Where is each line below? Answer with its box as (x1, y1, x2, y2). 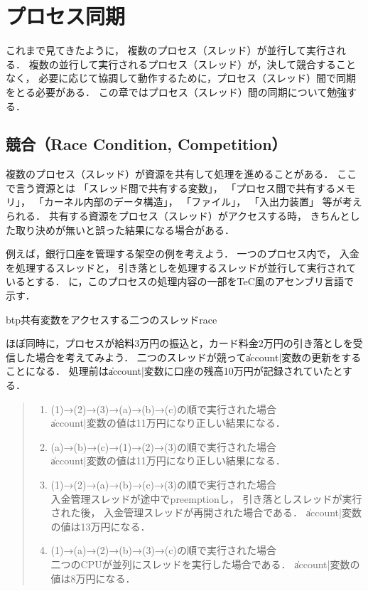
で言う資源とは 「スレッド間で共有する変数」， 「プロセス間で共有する (6, 180, 336, 195)
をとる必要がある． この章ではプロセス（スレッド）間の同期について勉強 (6, 84, 347, 99)
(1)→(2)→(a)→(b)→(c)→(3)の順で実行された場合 (50, 476, 276, 491)
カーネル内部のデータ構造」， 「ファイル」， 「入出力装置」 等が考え (43, 194, 362, 209)
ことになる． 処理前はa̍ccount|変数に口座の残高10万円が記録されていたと (6, 363, 342, 378)
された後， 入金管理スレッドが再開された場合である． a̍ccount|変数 (50, 505, 362, 520)
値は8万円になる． (50, 570, 136, 585)
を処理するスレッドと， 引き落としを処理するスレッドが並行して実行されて (6, 260, 357, 275)
